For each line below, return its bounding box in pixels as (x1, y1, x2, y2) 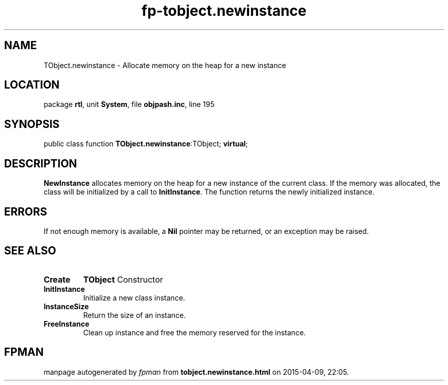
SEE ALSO (4, 244, 56, 258)
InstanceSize (43, 302, 89, 311)
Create (43, 274, 71, 285)
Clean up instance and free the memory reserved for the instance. (83, 328, 306, 337)
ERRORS (4, 205, 48, 218)
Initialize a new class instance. (83, 293, 185, 302)
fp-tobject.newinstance (141, 2, 307, 19)
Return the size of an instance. (83, 310, 186, 319)
